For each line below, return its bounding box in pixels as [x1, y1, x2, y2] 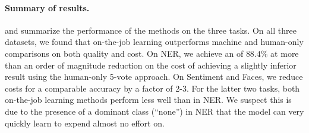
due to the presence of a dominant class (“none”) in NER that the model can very [5, 105, 304, 117]
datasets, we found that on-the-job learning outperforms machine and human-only [5, 35, 304, 48]
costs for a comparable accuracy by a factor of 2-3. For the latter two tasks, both [5, 82, 300, 94]
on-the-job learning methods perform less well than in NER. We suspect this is [5, 93, 292, 106]
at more [270, 47, 299, 59]
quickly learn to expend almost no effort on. [5, 116, 165, 129]
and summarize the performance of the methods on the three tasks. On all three [5, 24, 297, 36]
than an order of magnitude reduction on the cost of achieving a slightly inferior [5, 59, 297, 71]
